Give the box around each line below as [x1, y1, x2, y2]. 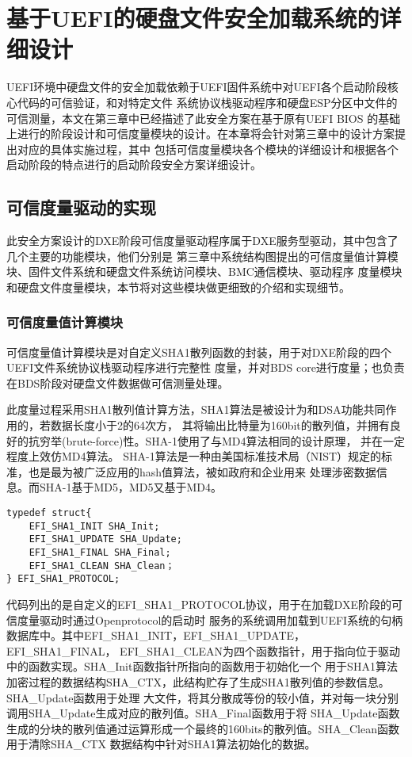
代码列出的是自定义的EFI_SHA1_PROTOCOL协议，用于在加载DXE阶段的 [6, 595, 391, 612]
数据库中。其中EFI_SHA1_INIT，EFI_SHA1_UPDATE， [6, 627, 306, 644]
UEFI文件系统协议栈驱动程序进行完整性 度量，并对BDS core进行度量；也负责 [6, 359, 405, 376]
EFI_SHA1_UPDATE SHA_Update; [29, 533, 182, 545]
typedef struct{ [6, 507, 92, 519]
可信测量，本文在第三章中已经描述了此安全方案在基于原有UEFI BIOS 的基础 [6, 109, 401, 126]
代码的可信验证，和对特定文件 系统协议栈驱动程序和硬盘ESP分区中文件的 [17, 94, 398, 110]
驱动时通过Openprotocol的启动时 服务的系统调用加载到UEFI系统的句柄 [39, 611, 403, 628]
